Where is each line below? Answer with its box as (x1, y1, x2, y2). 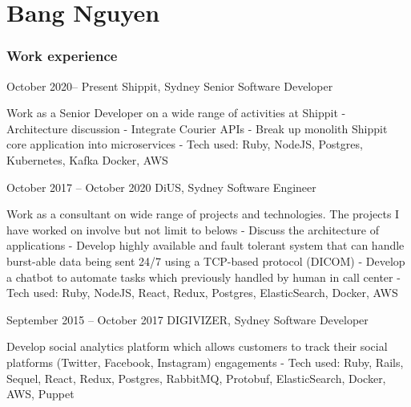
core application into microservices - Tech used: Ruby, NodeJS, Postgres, (6, 136, 363, 153)
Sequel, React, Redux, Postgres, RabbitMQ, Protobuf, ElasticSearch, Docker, (6, 369, 386, 386)
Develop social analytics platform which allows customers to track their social (6, 338, 388, 355)
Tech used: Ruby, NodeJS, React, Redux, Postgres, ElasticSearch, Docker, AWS (6, 284, 398, 301)
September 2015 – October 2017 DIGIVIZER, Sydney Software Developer (6, 311, 369, 328)
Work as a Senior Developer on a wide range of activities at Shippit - (6, 104, 346, 121)
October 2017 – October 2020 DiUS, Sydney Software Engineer (6, 178, 316, 195)
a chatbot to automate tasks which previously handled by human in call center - (6, 268, 401, 285)
